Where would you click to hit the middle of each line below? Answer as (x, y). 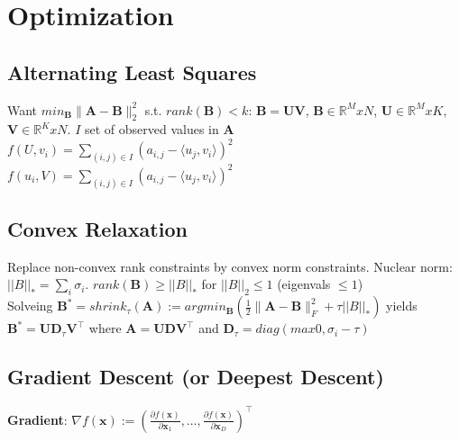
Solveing (30, 306)
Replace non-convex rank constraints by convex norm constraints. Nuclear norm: (230, 266)
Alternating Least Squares (132, 72)
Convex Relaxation (97, 229)
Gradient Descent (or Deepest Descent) (196, 377)
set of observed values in (151, 129)
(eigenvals (304, 284)
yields (402, 306)
